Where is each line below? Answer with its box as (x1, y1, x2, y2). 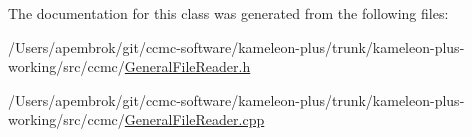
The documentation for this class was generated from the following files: (8, 3, 449, 23)
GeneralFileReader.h (124, 56, 251, 77)
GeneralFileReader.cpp (124, 109, 265, 130)
